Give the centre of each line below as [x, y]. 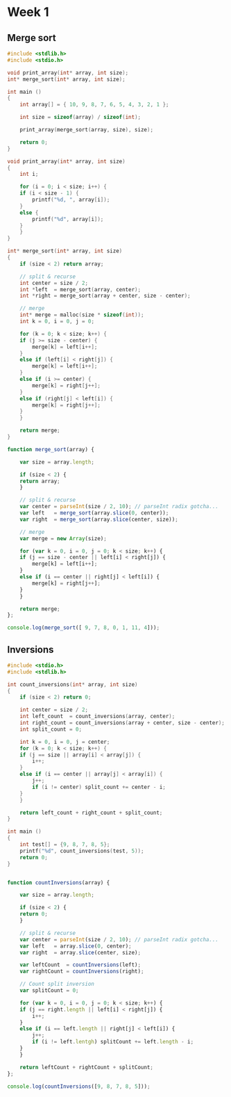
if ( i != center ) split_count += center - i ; [99, 787]
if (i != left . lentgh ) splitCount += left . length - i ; [113, 1042]
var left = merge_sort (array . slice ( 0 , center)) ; [94, 513]
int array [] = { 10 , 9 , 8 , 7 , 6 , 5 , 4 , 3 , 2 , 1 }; [94, 105]
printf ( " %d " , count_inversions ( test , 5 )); [82, 851]
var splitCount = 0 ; [49, 991]
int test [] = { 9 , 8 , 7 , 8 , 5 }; [65, 845]
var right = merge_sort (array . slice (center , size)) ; [99, 519]
